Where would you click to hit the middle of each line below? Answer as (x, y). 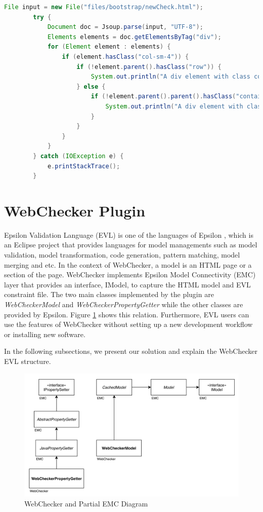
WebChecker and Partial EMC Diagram (86, 503)
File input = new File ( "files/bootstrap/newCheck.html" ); (104, 7)
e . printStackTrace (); (84, 166)
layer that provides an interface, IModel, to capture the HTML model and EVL (127, 284)
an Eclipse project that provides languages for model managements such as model (131, 245)
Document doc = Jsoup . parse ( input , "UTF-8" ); (125, 27)
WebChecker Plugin (75, 210)
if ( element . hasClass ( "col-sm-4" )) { (125, 57)
